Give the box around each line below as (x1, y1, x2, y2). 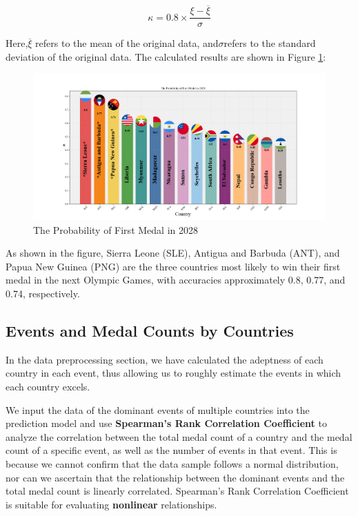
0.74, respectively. (6, 286, 80, 301)
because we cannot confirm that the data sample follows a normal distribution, (6, 457, 339, 470)
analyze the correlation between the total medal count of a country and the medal (6, 429, 352, 444)
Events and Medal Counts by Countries (6, 320, 294, 341)
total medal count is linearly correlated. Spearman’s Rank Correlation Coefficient (6, 484, 349, 498)
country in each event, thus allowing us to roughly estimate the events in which (6, 366, 341, 380)
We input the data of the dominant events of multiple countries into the (6, 402, 310, 417)
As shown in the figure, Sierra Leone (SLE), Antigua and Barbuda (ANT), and (6, 246, 340, 260)
